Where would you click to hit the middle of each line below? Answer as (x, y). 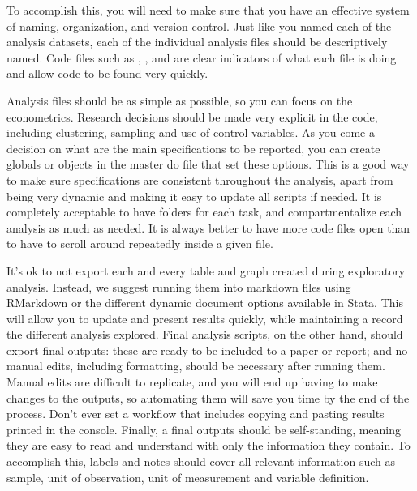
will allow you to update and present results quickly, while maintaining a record (205, 318)
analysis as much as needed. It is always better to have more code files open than (208, 227)
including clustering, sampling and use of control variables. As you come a (191, 132)
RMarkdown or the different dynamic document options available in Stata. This (205, 303)
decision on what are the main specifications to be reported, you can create (193, 148)
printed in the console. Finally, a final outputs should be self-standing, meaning (204, 429)
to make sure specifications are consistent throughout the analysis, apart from (200, 179)
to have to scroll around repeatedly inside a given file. (140, 243)
